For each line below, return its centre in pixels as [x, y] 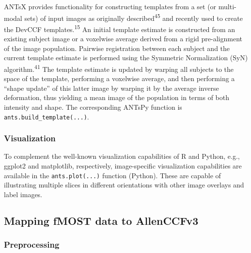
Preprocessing [32, 245]
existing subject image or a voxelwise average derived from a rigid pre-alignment [123, 39]
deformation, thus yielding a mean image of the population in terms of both [117, 97]
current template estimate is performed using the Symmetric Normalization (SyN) [126, 58]
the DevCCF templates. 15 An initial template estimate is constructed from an [120, 28]
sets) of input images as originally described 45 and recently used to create [133, 17]
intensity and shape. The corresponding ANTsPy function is [93, 107]
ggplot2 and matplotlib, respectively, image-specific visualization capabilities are [123, 165]
